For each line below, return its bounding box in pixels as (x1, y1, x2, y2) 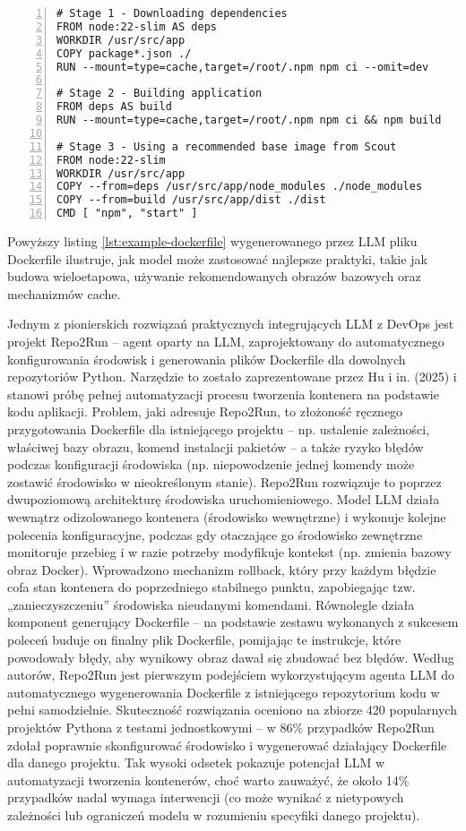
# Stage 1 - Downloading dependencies (56, 7, 288, 20)
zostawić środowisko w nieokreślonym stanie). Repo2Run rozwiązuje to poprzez (7, 472, 442, 491)
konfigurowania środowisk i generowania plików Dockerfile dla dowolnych (7, 349, 406, 368)
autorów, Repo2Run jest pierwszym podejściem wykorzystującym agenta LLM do (7, 665, 454, 684)
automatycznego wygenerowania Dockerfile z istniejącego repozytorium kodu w (7, 682, 440, 701)
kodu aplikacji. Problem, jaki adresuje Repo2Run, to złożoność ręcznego (7, 402, 403, 421)
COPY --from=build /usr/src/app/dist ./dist (56, 193, 326, 207)
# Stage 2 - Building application (56, 87, 263, 100)
